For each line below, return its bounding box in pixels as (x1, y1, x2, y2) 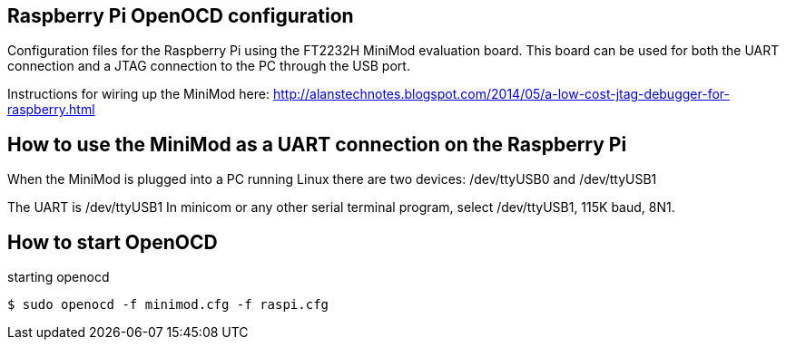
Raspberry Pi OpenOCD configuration (7, 5, 354, 27)
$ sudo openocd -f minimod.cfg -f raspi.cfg (7, 297, 329, 313)
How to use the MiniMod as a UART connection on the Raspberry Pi (7, 132, 627, 156)
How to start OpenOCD (7, 230, 218, 254)
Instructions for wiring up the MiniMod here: (7, 86, 270, 102)
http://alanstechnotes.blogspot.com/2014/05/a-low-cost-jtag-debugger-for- (272, 86, 730, 102)
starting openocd (7, 269, 110, 285)
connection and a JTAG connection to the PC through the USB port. (7, 58, 410, 74)
